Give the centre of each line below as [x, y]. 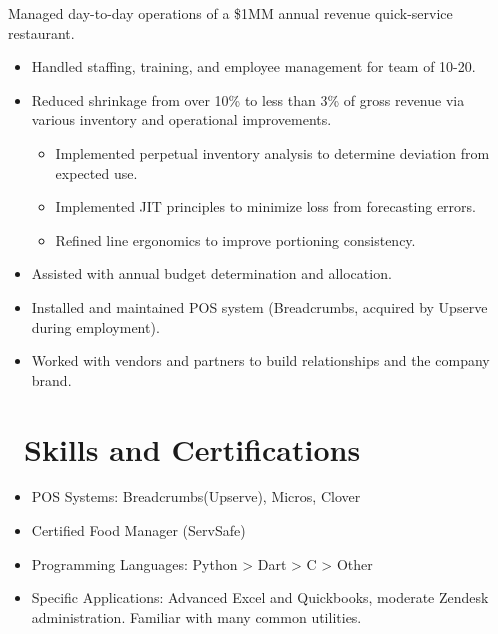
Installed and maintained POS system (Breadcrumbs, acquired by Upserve [259, 306]
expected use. [96, 172]
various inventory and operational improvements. [181, 119]
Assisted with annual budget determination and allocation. [211, 273]
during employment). [95, 326]
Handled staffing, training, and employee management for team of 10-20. [253, 66]
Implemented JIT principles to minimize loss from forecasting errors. [265, 206]
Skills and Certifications [192, 448]
